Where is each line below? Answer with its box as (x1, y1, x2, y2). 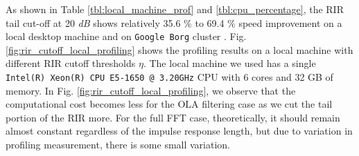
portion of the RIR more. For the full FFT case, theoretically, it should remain (6, 110, 340, 124)
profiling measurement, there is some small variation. (6, 137, 231, 152)
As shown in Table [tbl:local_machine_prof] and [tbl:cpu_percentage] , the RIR (6, 2, 344, 16)
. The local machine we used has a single (143, 56, 316, 70)
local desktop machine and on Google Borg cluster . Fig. (6, 29, 247, 43)
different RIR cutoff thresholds (6, 56, 136, 70)
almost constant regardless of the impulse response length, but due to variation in (6, 124, 353, 138)
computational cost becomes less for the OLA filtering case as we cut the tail (6, 97, 333, 111)
